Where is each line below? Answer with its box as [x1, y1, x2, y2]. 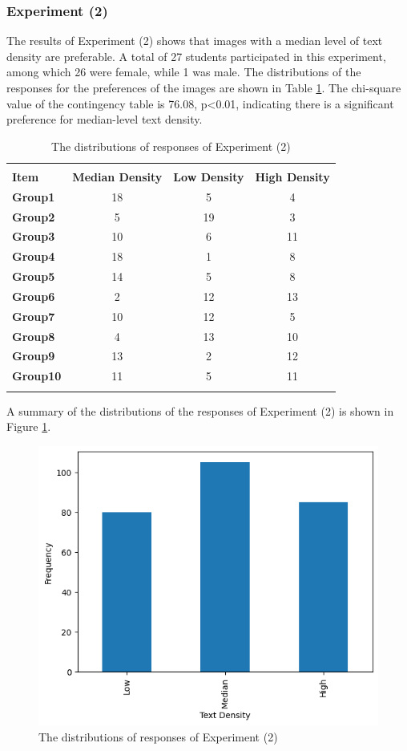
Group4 [12, 248, 55, 265]
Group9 [12, 347, 55, 364]
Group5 [12, 268, 55, 285]
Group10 [12, 367, 62, 384]
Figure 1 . [6, 418, 51, 435]
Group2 [12, 208, 55, 225]
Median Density [72, 168, 163, 185]
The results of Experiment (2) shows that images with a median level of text [6, 32, 383, 49]
